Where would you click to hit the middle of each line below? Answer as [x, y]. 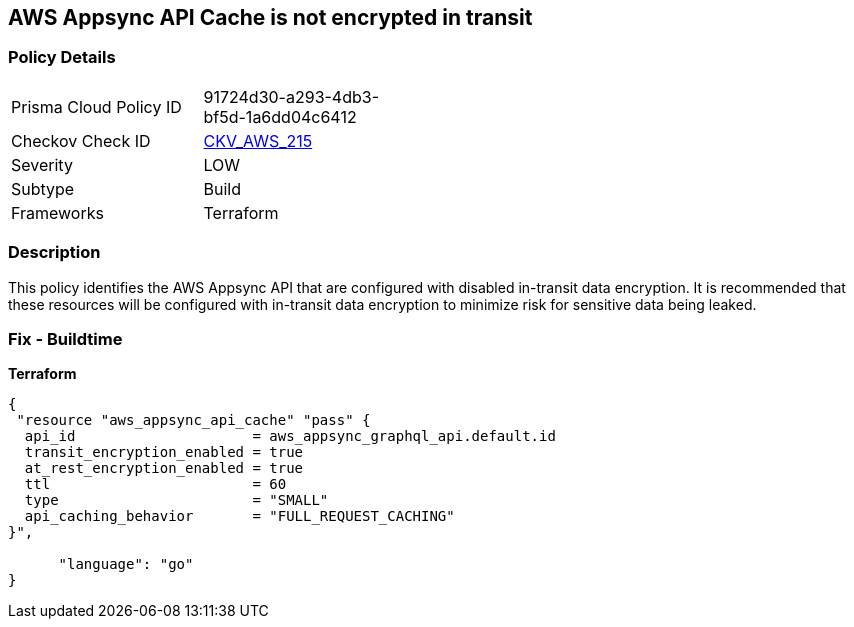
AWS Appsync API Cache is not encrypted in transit [270, 17]
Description [54, 252]
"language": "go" [126, 564]
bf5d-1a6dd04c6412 [280, 116]
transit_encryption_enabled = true [164, 452]
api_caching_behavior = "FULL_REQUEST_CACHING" [239, 516]
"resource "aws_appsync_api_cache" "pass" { [193, 420]
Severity [42, 164]
